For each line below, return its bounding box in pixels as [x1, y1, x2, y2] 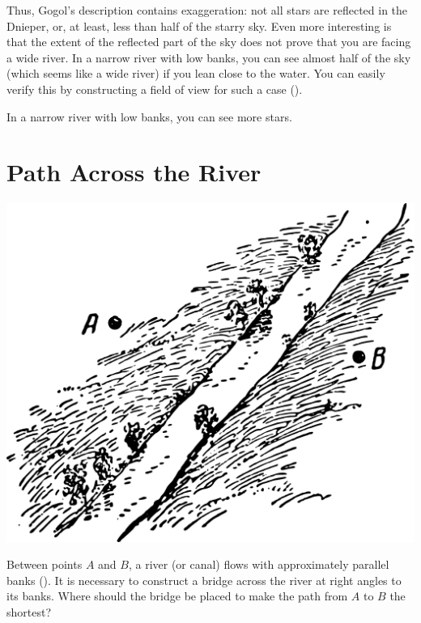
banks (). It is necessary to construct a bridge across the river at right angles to [6, 571, 402, 588]
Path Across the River [6, 155, 262, 189]
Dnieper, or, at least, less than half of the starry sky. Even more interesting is [6, 17, 392, 34]
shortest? [6, 604, 52, 621]
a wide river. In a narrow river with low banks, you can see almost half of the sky [6, 49, 411, 66]
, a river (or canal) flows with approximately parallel [128, 556, 389, 573]
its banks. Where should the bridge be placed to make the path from [6, 587, 348, 604]
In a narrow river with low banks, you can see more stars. [6, 108, 292, 125]
